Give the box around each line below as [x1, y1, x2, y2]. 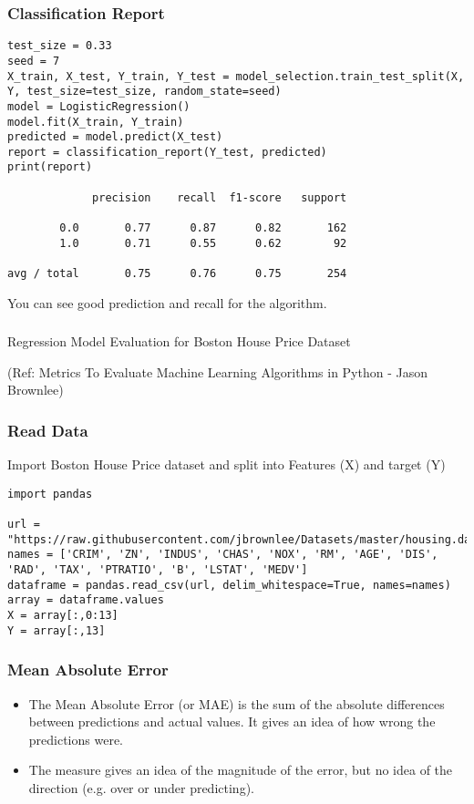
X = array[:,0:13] [7, 609, 118, 623]
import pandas [7, 487, 93, 500]
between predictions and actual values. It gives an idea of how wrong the [28, 712, 436, 731]
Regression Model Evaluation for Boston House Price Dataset [7, 332, 351, 351]
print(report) [7, 160, 93, 174]
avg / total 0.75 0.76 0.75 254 [7, 267, 347, 281]
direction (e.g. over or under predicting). [28, 778, 254, 797]
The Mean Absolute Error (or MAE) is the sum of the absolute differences [28, 694, 445, 713]
